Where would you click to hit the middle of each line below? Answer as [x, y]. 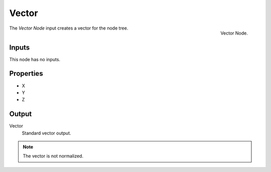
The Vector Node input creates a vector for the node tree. [69, 28]
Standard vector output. [46, 133]
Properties [26, 73]
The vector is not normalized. [53, 156]
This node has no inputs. [35, 59]
